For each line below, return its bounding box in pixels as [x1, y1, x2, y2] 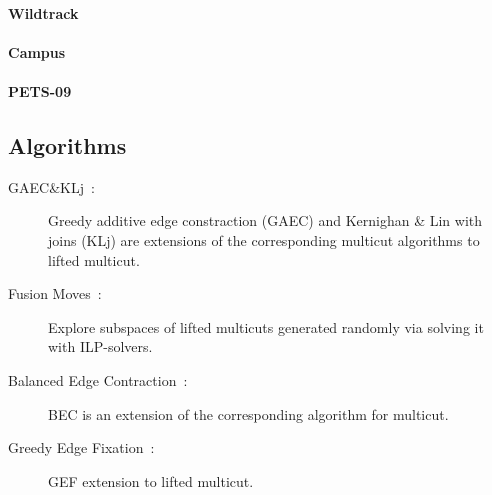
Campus [8, 41, 66, 62]
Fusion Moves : [8, 283, 102, 304]
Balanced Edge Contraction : [8, 369, 188, 390]
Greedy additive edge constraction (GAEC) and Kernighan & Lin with [48, 210, 483, 231]
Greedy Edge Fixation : [8, 437, 155, 458]
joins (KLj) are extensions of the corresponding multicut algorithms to [48, 229, 480, 250]
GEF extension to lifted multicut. [48, 470, 254, 491]
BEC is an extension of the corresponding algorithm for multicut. [48, 403, 449, 424]
